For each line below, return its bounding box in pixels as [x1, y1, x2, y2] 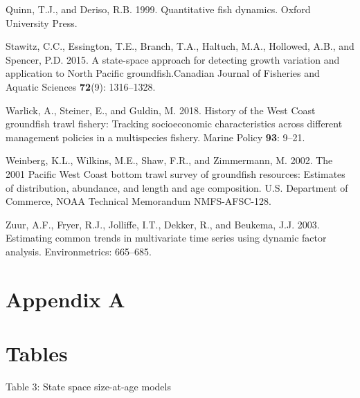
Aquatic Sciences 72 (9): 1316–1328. [6, 79, 156, 93]
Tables [6, 339, 68, 368]
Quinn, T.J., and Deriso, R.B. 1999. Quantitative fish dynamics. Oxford [6, 2, 311, 16]
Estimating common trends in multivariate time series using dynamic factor [6, 230, 327, 245]
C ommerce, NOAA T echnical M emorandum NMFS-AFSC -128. [6, 194, 271, 208]
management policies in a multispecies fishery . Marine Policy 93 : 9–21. [6, 129, 305, 144]
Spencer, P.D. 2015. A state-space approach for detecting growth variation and [6, 52, 340, 66]
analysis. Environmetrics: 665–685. [6, 244, 152, 258]
